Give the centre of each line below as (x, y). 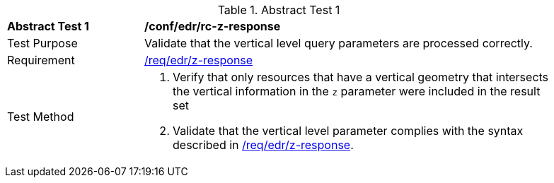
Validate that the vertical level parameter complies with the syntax (348, 131)
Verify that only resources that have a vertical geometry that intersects (361, 77)
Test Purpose (42, 43)
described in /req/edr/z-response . (263, 145)
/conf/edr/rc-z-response (213, 26)
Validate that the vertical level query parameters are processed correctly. (339, 43)
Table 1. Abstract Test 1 (279, 10)
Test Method (41, 117)
